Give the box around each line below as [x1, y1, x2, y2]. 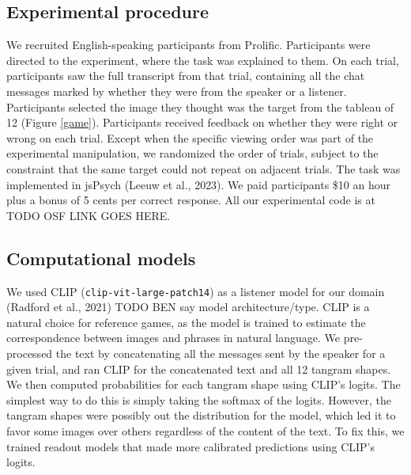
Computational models [6, 245, 196, 270]
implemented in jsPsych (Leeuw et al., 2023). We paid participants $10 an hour [6, 176, 391, 192]
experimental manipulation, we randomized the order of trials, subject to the [6, 145, 379, 161]
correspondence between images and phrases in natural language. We [6, 329, 341, 346]
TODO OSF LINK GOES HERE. [6, 207, 171, 223]
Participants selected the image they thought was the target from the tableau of [6, 98, 394, 115]
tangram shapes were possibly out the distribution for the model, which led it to [6, 407, 396, 424]
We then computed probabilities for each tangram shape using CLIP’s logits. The [6, 376, 401, 393]
